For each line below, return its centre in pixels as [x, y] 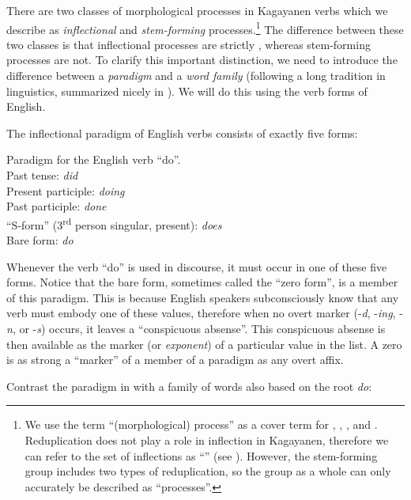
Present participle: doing [66, 190]
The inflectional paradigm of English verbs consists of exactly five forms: [182, 133]
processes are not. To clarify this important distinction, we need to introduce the [202, 60]
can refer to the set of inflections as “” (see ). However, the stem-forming [201, 455]
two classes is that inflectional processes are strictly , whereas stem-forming [189, 44]
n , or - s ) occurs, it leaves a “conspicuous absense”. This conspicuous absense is [196, 328]
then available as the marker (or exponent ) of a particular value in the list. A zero [204, 344]
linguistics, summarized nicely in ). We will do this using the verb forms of [187, 91]
